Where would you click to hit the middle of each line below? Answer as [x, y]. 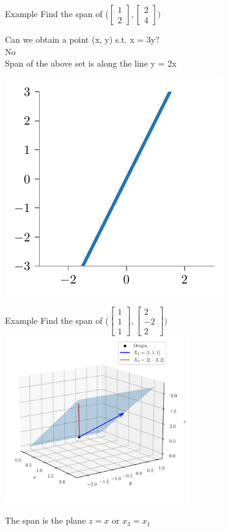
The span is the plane [46, 520]
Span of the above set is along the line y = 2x [91, 63]
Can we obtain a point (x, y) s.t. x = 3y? [82, 39]
